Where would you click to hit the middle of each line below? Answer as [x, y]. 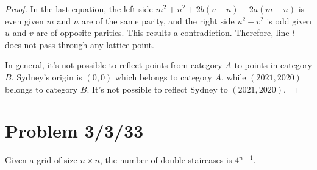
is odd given [289, 20]
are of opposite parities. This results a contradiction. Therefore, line [163, 33]
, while [234, 76]
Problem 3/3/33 [74, 131]
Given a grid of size [41, 160]
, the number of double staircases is [166, 160]
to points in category [273, 65]
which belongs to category [163, 76]
